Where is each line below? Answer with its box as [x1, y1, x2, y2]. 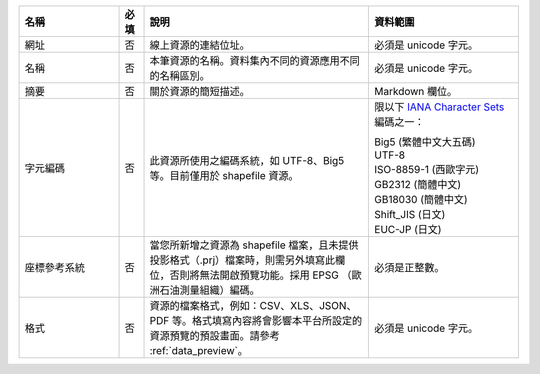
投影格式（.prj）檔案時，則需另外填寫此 [149, 253, 336, 267]
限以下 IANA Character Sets [374, 100, 505, 114]
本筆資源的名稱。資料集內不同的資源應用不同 [149, 54, 360, 67]
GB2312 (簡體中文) [374, 178, 462, 191]
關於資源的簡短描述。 [149, 85, 250, 98]
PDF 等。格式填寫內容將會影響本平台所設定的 [149, 314, 363, 327]
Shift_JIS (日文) [374, 208, 446, 221]
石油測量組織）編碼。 [159, 283, 260, 297]
